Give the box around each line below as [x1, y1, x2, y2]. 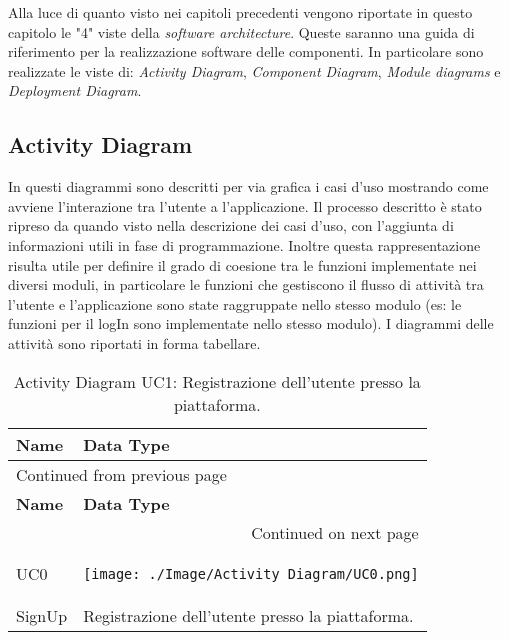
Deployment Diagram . [8, 80, 142, 101]
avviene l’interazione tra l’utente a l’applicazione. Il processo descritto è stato [8, 195, 482, 216]
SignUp [16, 603, 68, 627]
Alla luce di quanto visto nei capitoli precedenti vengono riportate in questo [8, 2, 473, 22]
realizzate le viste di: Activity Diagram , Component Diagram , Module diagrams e [8, 60, 501, 81]
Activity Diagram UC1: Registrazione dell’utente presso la [13, 369, 421, 393]
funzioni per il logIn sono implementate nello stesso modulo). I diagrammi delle [8, 313, 494, 334]
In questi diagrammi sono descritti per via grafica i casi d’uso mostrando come [8, 176, 489, 197]
